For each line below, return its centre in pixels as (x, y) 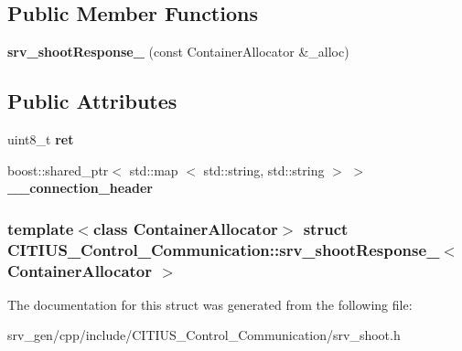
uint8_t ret (41, 139)
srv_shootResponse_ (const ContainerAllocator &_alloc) (178, 52)
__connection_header (80, 188)
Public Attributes (92, 101)
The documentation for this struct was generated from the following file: (210, 304)
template (41, 228)
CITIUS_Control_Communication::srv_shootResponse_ (224, 249)
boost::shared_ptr (58, 170)
